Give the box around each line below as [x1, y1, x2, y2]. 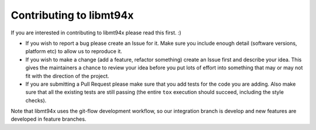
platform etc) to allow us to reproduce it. [25, 48, 122, 55]
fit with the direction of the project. [25, 72, 109, 79]
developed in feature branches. [11, 115, 87, 122]
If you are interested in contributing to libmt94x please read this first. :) [11, 29, 181, 36]
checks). [25, 97, 47, 104]
